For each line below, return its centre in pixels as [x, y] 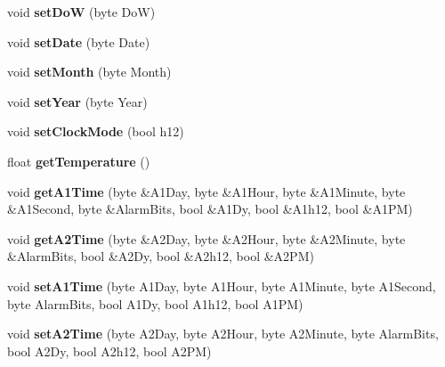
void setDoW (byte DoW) [81, 12]
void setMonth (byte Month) [89, 72]
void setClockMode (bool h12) [96, 131]
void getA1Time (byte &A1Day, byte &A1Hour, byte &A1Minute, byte [206, 191]
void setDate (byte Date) [79, 41]
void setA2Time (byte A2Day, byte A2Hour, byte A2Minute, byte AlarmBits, [223, 334]
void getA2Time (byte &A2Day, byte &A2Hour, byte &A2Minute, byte [206, 238]
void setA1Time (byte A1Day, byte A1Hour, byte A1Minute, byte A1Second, [222, 285]
